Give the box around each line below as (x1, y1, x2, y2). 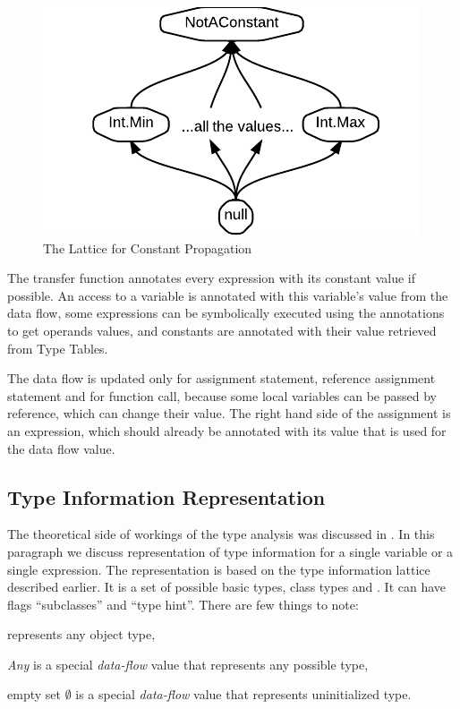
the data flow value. (7, 439, 115, 457)
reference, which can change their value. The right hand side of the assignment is (7, 404, 451, 423)
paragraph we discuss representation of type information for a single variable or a (7, 542, 454, 560)
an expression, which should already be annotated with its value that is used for (7, 421, 447, 440)
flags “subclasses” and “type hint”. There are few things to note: (7, 594, 359, 613)
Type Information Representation (7, 483, 326, 510)
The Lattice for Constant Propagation (43, 238, 252, 257)
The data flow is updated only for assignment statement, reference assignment (7, 369, 436, 388)
